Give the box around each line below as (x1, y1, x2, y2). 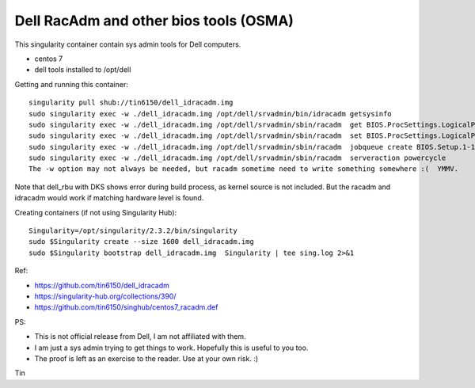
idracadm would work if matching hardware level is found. (14, 193, 204, 203)
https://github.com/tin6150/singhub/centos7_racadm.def (34, 302, 218, 312)
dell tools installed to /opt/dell (34, 65, 131, 74)
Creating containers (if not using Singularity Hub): (14, 207, 177, 217)
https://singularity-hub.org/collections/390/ (34, 291, 177, 301)
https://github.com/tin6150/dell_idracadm (34, 280, 170, 290)
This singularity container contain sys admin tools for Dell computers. (14, 40, 241, 49)
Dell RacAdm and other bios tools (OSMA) (14, 12, 294, 29)
